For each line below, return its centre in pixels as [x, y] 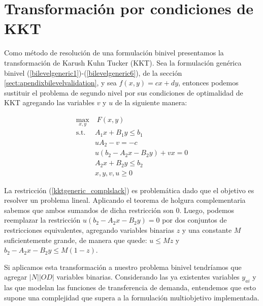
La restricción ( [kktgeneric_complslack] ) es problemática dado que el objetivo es [129, 190]
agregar [16, 277]
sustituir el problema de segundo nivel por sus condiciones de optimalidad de [124, 92]
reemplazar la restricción [42, 220]
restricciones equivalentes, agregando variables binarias [89, 230]
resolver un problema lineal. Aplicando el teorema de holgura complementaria [125, 200]
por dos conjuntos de [194, 220]
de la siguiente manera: [151, 102]
